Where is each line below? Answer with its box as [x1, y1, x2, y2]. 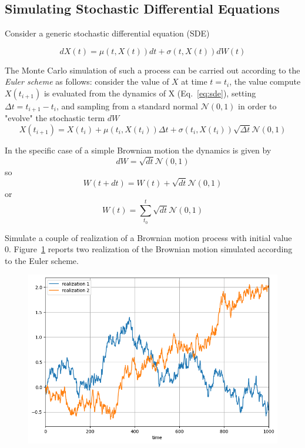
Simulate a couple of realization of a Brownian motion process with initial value [5, 231, 292, 243]
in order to [238, 99, 277, 112]
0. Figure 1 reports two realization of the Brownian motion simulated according [5, 243, 293, 255]
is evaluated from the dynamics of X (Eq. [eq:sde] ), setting [43, 86, 256, 99]
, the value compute [229, 75, 301, 88]
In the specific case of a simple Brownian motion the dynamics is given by [5, 144, 272, 156]
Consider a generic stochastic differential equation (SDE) [5, 27, 210, 39]
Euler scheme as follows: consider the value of [5, 75, 169, 88]
